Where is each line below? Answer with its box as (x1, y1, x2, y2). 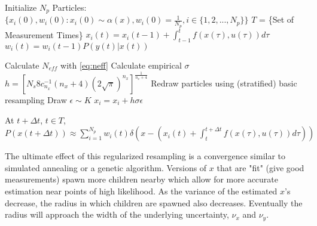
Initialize (5, 1, 37, 13)
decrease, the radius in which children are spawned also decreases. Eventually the (5, 196, 303, 209)
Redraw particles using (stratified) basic (151, 76, 297, 89)
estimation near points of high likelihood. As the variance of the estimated (5, 184, 278, 197)
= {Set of (259, 13, 294, 26)
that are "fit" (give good (217, 161, 304, 174)
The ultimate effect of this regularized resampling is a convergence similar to (5, 150, 286, 162)
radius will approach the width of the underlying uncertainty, (5, 208, 229, 221)
